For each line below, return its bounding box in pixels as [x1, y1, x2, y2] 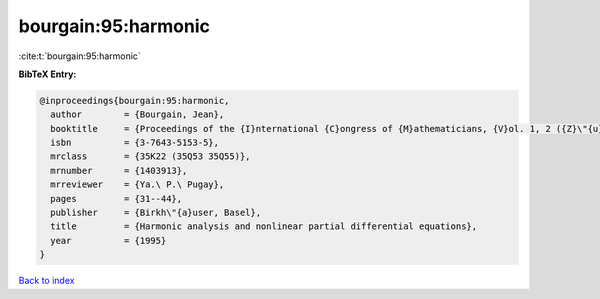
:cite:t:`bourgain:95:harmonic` [18, 50, 142, 62]
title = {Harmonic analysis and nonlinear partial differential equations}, [50, 221, 478, 232]
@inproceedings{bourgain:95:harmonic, [39, 95, 230, 106]
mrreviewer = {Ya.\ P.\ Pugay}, [50, 179, 225, 190]
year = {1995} [50, 235, 167, 246]
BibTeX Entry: [18, 68, 77, 80]
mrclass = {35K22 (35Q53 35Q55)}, [50, 151, 251, 162]
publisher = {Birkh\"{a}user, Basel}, [50, 207, 262, 219]
